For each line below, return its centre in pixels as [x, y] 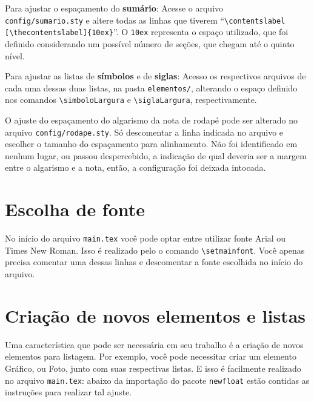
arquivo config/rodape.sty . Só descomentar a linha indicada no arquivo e [144, 132]
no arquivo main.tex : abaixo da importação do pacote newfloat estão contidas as [157, 380]
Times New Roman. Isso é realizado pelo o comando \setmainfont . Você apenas [155, 250]
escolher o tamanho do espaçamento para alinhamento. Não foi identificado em [151, 144]
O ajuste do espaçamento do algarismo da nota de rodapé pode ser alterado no [152, 120]
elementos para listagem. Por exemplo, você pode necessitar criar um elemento [151, 356]
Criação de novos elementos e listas [155, 315]
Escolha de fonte [75, 209]
